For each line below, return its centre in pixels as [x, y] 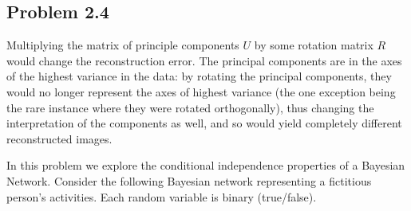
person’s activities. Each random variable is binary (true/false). [162, 196]
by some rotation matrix [314, 45]
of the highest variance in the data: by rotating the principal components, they [199, 76]
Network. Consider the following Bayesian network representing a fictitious [189, 180]
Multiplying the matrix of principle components [123, 45]
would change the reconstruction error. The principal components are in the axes [204, 60]
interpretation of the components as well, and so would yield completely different [204, 123]
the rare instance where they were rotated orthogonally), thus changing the [190, 107]
